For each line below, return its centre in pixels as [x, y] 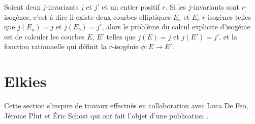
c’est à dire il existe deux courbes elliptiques [102, 16]
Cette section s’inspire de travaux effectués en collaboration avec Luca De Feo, [126, 106]
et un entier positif [131, 7]
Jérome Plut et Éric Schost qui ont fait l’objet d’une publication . [106, 115]
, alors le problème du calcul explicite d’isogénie [176, 27]
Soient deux [22, 7]
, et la [228, 36]
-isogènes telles [228, 16]
